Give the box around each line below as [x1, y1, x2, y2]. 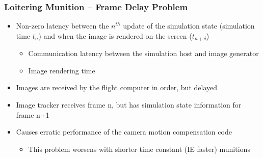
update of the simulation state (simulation [123, 20, 255, 31]
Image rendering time [28, 65, 95, 75]
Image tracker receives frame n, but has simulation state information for [16, 99, 242, 110]
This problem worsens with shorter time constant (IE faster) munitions [28, 143, 250, 154]
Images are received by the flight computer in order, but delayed [16, 82, 217, 93]
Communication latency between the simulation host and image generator [28, 48, 259, 59]
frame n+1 [16, 109, 49, 120]
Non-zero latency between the [16, 20, 109, 31]
